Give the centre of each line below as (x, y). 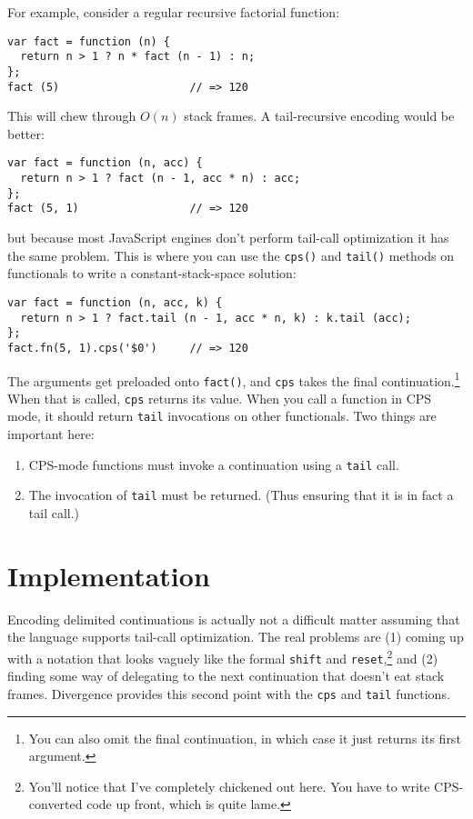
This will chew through (72, 116)
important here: (51, 434)
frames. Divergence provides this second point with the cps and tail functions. (229, 693)
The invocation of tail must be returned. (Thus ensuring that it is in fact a (241, 495)
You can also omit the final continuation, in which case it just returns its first (245, 738)
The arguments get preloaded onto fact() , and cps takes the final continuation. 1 (234, 379)
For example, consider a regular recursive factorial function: (174, 12)
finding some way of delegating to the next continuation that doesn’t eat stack (226, 676)
